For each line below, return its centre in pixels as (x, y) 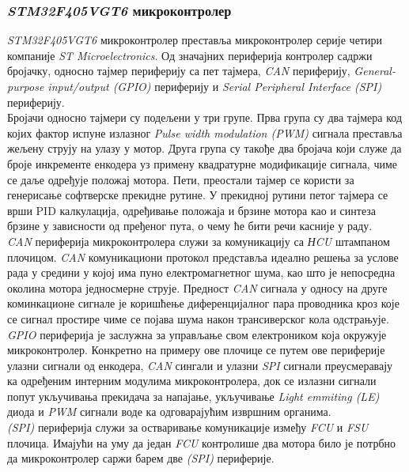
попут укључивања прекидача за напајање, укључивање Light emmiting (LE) (193, 396)
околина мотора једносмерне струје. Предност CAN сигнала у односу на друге (197, 287)
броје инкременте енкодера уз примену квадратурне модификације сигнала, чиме (203, 163)
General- (375, 71)
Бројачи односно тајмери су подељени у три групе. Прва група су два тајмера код (205, 117)
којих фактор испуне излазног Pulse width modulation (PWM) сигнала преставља (205, 132)
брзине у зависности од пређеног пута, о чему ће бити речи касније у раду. (190, 226)
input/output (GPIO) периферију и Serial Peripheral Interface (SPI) (215, 86)
